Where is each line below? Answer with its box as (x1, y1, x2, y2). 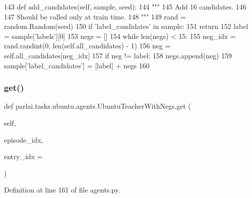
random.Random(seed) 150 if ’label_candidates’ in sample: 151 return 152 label (4, 21, 249, 31)
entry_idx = (4, 151, 43, 162)
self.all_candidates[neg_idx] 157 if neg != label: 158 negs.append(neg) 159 (4, 50, 232, 60)
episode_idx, (4, 134, 43, 145)
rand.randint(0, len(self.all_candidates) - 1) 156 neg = (4, 40, 171, 51)
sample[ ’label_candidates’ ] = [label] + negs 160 (4, 60, 150, 70)
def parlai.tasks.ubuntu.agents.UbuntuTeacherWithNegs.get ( (4, 101, 191, 111)
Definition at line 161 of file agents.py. (4, 185, 120, 195)
